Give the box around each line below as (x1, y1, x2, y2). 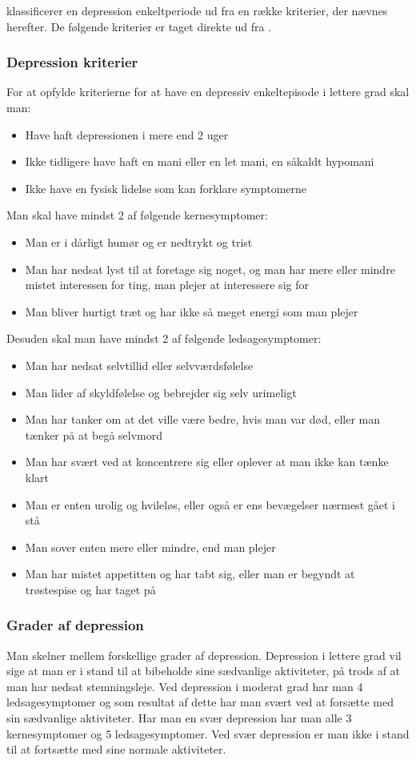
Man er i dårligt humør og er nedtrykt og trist (25, 233, 253, 250)
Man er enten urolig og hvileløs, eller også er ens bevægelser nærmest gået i (25, 496, 395, 513)
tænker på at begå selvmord (25, 426, 163, 443)
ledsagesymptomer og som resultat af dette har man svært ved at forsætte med (6, 694, 394, 710)
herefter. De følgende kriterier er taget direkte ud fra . (6, 18, 272, 34)
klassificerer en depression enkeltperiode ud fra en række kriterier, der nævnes (6, 2, 388, 18)
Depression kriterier (6, 52, 138, 72)
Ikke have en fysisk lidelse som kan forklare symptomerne (25, 179, 307, 196)
